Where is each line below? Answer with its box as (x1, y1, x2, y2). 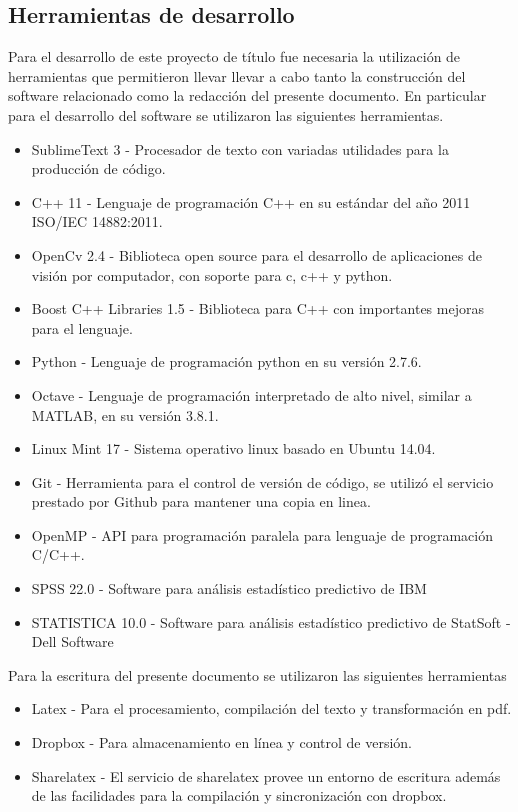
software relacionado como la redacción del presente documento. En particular (8, 85, 487, 106)
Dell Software (31, 631, 114, 652)
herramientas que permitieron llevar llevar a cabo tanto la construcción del (8, 65, 466, 86)
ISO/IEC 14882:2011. (31, 211, 163, 232)
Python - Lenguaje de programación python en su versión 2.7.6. (31, 351, 422, 372)
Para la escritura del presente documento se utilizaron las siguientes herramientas (8, 664, 507, 685)
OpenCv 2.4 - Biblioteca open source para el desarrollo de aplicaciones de (31, 244, 482, 265)
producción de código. (31, 158, 166, 179)
